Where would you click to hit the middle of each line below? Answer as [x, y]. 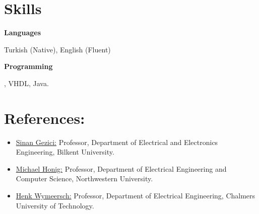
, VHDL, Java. [26, 83]
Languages [23, 32]
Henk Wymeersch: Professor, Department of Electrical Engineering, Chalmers [136, 195]
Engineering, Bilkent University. [65, 152]
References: [45, 118]
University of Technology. [55, 205]
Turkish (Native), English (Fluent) [57, 49]
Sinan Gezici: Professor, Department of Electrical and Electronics [117, 142]
